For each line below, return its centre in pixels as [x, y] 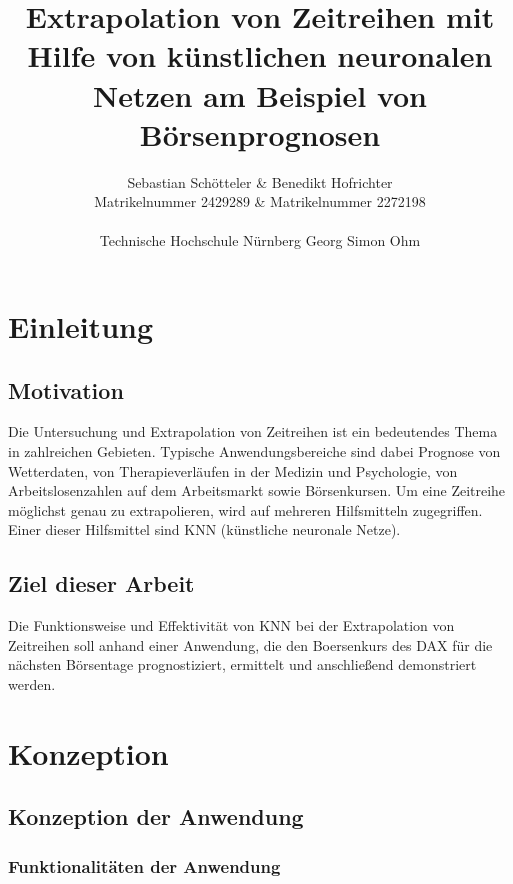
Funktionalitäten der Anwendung [144, 865]
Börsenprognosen [260, 133]
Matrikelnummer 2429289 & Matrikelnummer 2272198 [260, 201]
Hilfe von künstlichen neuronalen [260, 55]
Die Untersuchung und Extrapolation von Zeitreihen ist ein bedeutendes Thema [253, 431]
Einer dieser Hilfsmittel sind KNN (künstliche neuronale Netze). [204, 529]
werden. [32, 684]
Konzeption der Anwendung [156, 816]
